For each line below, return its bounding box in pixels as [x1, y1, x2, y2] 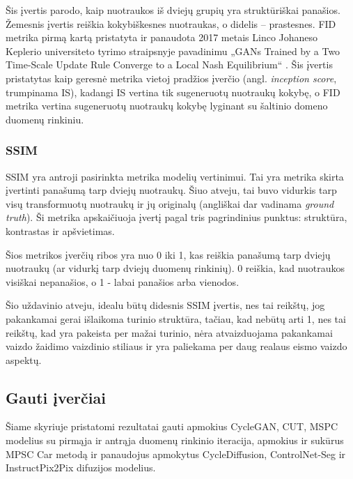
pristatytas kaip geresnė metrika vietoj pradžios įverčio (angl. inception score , [6, 70, 337, 85]
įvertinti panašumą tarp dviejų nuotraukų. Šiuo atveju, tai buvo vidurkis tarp [6, 183, 337, 197]
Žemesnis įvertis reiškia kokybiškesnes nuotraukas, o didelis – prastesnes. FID [6, 16, 336, 31]
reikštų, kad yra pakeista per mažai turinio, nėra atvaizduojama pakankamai [6, 325, 333, 340]
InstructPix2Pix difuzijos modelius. [6, 460, 156, 475]
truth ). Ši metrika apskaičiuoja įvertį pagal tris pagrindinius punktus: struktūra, [6, 210, 347, 225]
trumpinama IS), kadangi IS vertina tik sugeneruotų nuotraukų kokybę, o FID [6, 84, 340, 99]
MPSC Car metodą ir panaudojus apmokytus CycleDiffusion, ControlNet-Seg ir [6, 446, 346, 461]
